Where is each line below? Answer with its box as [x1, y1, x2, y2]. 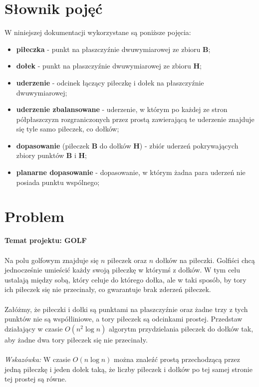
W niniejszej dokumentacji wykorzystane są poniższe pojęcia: [4, 27, 191, 37]
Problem [4, 206, 64, 226]
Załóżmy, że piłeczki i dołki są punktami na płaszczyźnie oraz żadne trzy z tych [4, 303, 248, 314]
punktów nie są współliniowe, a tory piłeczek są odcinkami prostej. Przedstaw [4, 313, 243, 324]
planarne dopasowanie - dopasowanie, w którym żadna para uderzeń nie [16, 167, 246, 177]
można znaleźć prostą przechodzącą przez [114, 353, 241, 364]
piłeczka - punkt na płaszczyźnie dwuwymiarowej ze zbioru [16, 43, 201, 54]
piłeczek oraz [107, 254, 147, 265]
